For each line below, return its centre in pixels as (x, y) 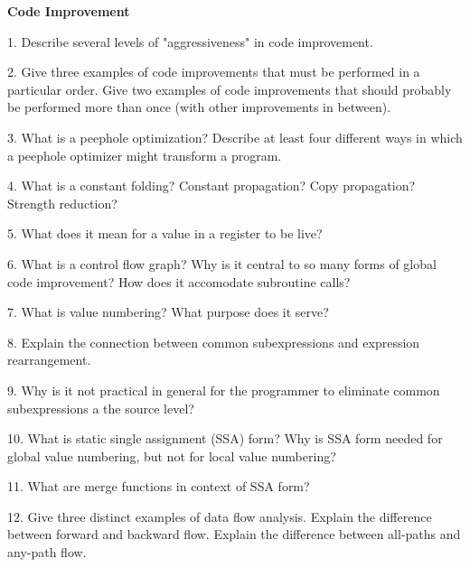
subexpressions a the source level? (101, 408)
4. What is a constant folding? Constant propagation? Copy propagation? (211, 186)
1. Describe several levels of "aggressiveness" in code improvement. (190, 41)
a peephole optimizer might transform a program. (145, 155)
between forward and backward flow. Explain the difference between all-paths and (234, 534)
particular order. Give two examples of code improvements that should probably (230, 89)
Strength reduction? (62, 203)
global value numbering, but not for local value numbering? (172, 455)
